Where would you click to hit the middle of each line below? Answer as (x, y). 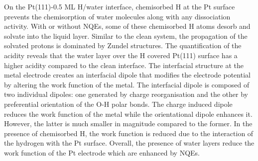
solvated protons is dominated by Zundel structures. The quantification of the (123, 45)
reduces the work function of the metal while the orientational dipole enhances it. (128, 114)
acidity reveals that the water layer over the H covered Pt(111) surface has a (121, 55)
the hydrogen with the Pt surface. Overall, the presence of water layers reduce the (129, 143)
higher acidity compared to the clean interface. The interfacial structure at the (124, 65)
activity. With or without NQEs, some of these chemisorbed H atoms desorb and (127, 26)
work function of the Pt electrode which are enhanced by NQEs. (102, 152)
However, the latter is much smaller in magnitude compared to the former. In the (128, 123)
